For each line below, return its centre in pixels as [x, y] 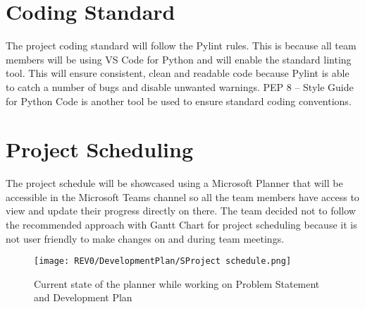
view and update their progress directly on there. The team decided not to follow [181, 211]
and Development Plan [83, 297]
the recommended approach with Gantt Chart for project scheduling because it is [181, 224]
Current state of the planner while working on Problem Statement [177, 283]
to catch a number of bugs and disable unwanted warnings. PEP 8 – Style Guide [180, 86]
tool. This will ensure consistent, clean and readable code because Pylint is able [178, 73]
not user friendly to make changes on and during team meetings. [145, 238]
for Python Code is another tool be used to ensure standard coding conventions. [179, 101]
